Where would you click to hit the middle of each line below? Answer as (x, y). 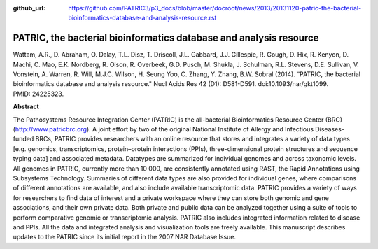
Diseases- (330, 129)
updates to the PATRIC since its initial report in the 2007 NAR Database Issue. (125, 237)
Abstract (26, 107)
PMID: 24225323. (38, 94)
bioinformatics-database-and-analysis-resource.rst (142, 18)
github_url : (29, 8)
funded (23, 139)
